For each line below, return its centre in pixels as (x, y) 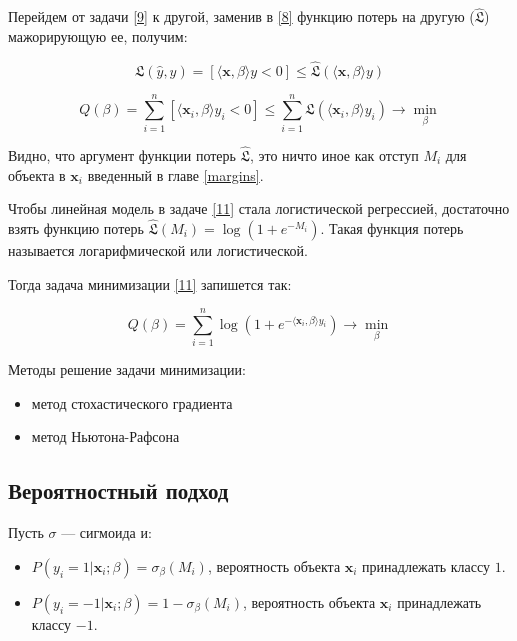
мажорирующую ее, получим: (98, 35)
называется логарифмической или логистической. (158, 249)
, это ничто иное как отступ (334, 154)
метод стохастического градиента (132, 402)
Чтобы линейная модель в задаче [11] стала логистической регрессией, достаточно (259, 208)
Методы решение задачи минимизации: (127, 369)
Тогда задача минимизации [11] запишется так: (150, 283)
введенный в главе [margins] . (175, 174)
